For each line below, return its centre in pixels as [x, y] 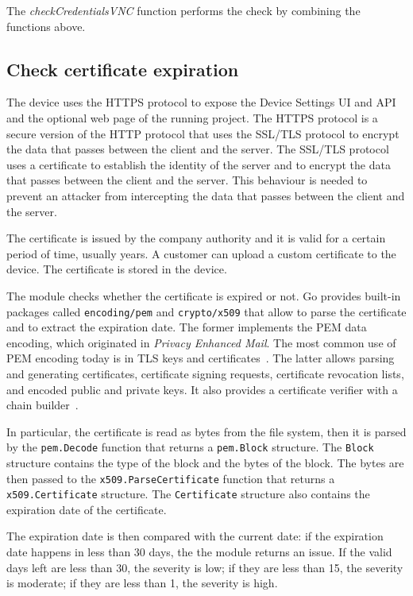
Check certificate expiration [123, 69]
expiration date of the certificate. [87, 509]
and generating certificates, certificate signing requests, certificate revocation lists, [205, 373]
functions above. [46, 26]
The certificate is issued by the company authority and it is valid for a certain [196, 238]
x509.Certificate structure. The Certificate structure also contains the [188, 494]
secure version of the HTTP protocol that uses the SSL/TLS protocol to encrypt [203, 133]
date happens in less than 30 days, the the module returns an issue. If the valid [199, 552]
